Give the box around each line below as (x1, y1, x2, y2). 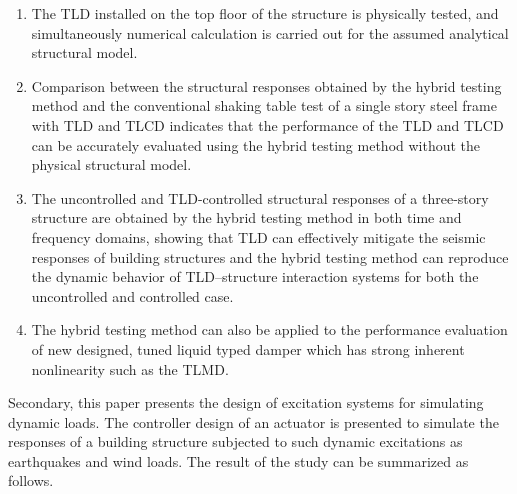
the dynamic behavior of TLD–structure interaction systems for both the (31, 266, 479, 287)
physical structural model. (31, 154, 192, 175)
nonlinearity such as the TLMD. (31, 358, 229, 379)
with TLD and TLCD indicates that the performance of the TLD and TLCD (31, 114, 504, 135)
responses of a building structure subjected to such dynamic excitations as (8, 431, 463, 452)
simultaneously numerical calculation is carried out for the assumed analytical (31, 22, 509, 43)
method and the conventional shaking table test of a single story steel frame (31, 95, 497, 116)
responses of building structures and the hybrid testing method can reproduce (31, 246, 509, 267)
